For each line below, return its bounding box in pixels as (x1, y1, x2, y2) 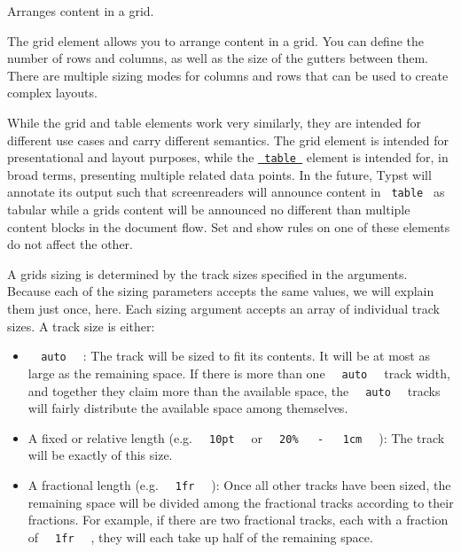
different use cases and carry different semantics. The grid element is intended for (7, 130, 449, 149)
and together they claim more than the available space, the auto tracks (27, 381, 441, 400)
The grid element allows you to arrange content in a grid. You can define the (7, 31, 424, 50)
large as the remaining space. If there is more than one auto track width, (27, 363, 450, 382)
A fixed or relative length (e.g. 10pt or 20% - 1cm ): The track (27, 428, 445, 447)
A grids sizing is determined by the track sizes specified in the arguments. (7, 264, 408, 283)
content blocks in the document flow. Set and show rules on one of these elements (7, 217, 450, 236)
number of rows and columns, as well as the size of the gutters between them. (7, 49, 428, 67)
